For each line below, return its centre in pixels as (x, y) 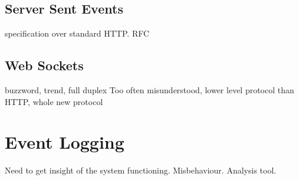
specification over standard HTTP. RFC (77, 33)
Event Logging (65, 142)
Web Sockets (44, 65)
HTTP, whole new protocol (54, 101)
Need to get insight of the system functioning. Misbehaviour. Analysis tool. (141, 170)
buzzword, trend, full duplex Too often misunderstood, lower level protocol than (149, 90)
